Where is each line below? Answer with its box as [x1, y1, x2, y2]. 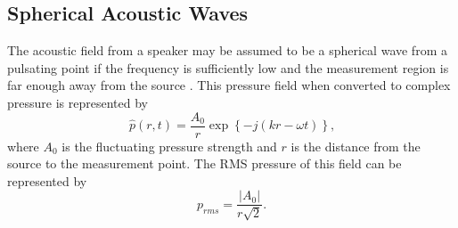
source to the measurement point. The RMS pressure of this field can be [7, 154, 402, 173]
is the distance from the [290, 136, 421, 155]
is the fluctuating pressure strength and [61, 136, 277, 155]
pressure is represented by [7, 93, 148, 111]
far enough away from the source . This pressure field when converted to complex [7, 76, 451, 94]
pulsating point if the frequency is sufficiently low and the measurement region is [7, 58, 449, 77]
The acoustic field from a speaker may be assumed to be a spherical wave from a [7, 41, 447, 60]
